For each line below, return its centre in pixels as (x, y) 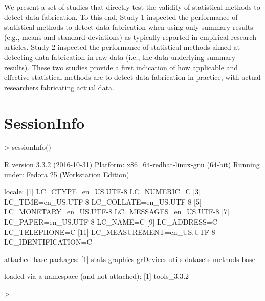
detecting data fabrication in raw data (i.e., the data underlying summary (120, 57)
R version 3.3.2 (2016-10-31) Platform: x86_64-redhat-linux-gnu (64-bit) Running (132, 164)
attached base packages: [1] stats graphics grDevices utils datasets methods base (130, 259)
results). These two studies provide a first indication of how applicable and (121, 67)
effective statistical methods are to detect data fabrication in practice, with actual (132, 77)
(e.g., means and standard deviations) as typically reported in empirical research (130, 37)
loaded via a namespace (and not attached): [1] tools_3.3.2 (97, 276)
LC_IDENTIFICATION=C (48, 242)
